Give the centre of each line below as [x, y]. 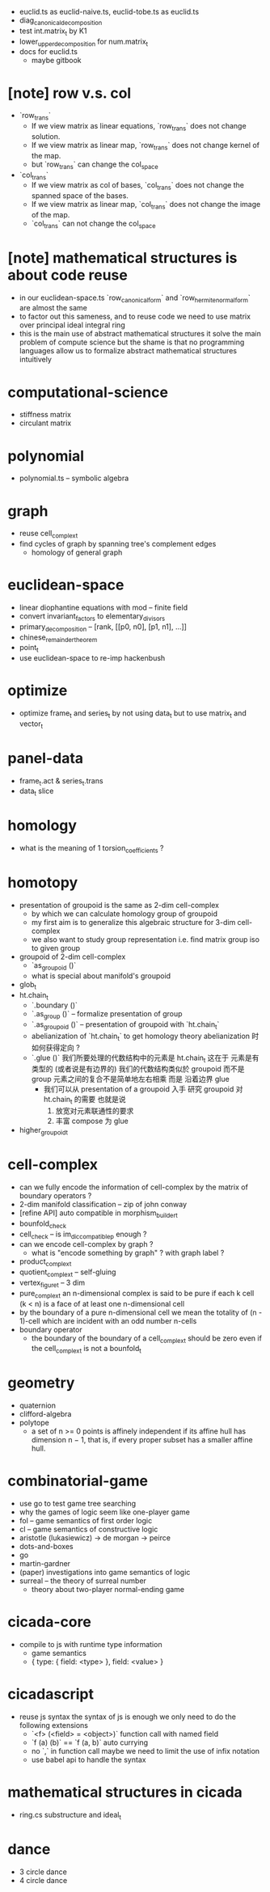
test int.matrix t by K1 [53, 32]
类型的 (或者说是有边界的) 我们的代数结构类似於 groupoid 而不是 [138, 1069]
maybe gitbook [56, 61]
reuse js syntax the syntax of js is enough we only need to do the [127, 1717]
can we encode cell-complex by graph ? [86, 1244]
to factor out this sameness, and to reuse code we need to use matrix [135, 317]
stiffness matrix [45, 415]
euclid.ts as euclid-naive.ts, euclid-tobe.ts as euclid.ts [109, 12]
